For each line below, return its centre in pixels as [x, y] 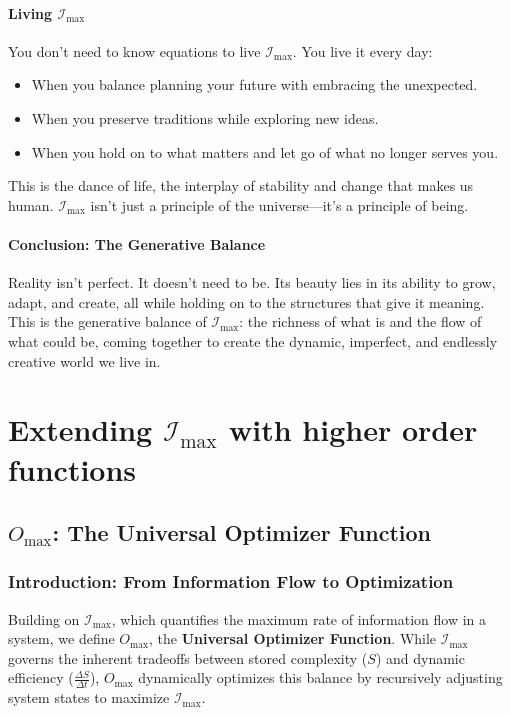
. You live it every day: [362, 50]
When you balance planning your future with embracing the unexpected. [254, 84]
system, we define [61, 638]
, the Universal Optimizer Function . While [293, 638]
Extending [80, 429]
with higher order [353, 429]
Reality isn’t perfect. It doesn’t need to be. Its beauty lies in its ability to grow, [252, 282]
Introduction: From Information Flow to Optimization [231, 581]
